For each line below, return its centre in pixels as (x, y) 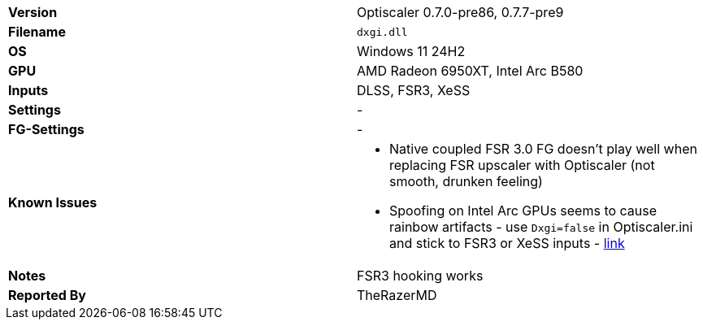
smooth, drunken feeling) (466, 181)
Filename (37, 32)
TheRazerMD (397, 295)
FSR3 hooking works (420, 276)
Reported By (47, 295)
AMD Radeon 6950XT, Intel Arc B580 (470, 71)
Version (33, 12)
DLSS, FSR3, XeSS (414, 90)
